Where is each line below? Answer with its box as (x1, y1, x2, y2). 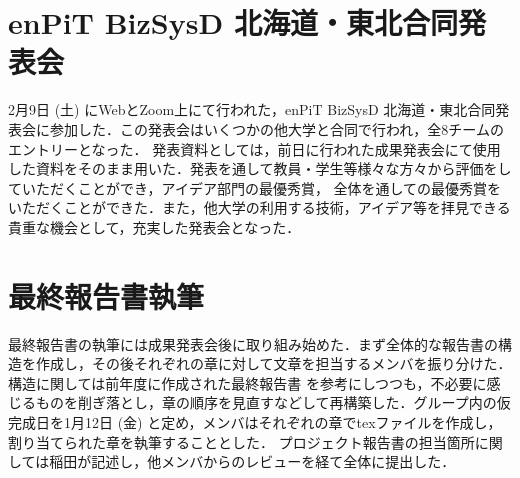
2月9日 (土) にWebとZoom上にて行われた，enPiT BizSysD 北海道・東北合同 (8, 99, 496, 120)
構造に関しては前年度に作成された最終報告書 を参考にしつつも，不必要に (8, 372, 487, 393)
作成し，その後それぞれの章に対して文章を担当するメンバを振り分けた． (35, 353, 512, 374)
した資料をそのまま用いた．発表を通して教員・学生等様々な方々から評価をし (8, 158, 512, 179)
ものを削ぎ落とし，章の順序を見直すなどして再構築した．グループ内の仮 (35, 392, 511, 413)
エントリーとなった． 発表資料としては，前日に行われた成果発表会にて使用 (8, 138, 501, 159)
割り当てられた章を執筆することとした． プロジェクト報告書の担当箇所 (8, 431, 475, 452)
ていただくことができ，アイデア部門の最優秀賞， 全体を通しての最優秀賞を (8, 177, 502, 198)
